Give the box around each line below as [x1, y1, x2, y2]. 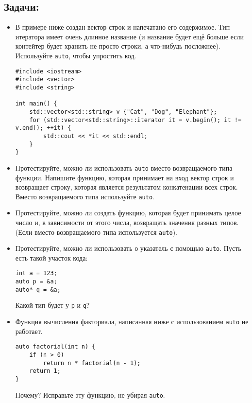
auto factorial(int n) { [15, 343, 96, 350]
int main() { [15, 100, 57, 107]
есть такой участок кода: [15, 252, 88, 263]
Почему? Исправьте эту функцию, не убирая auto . [15, 389, 165, 400]
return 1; [29, 368, 61, 375]
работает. [15, 326, 43, 336]
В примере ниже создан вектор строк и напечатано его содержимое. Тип [15, 22, 230, 32]
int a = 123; [15, 270, 57, 277]
